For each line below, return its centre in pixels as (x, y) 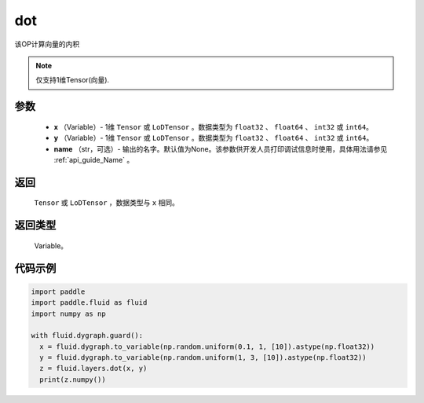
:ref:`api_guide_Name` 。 (94, 159)
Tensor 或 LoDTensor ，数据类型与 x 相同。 (107, 203)
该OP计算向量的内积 (47, 44)
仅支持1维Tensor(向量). (73, 80)
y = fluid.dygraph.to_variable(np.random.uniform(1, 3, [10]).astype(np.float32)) (203, 358)
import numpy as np (68, 313)
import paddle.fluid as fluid (89, 303)
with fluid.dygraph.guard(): (87, 335)
